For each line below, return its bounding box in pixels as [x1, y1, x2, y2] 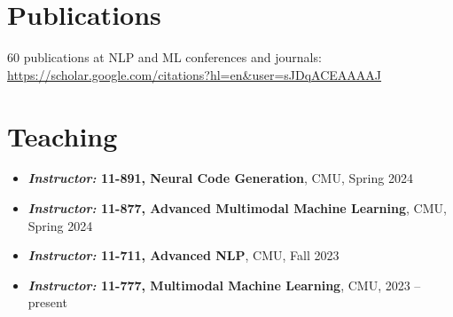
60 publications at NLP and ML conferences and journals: [7, 48, 322, 67]
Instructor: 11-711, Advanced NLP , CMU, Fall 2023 [27, 246, 340, 265]
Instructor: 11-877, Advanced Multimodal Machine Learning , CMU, [27, 199, 447, 218]
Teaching [7, 117, 118, 154]
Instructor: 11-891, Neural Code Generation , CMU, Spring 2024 [27, 169, 413, 187]
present [27, 293, 67, 312]
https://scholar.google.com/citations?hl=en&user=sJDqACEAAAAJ [7, 65, 382, 83]
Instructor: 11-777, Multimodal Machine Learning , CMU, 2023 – [27, 275, 421, 294]
